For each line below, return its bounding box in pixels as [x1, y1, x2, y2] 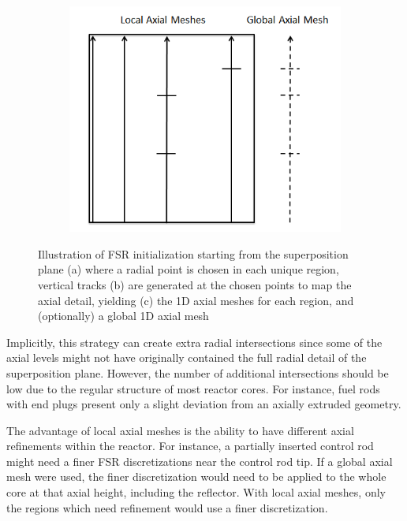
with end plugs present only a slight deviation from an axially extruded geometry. [6, 396, 401, 412]
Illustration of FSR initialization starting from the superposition [38, 245, 349, 262]
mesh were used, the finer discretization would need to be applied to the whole [6, 468, 386, 485]
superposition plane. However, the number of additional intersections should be [6, 364, 389, 381]
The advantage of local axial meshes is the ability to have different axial [6, 422, 354, 438]
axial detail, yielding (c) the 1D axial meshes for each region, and [38, 292, 354, 308]
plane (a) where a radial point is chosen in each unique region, [38, 261, 339, 277]
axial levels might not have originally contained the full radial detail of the [6, 349, 367, 366]
